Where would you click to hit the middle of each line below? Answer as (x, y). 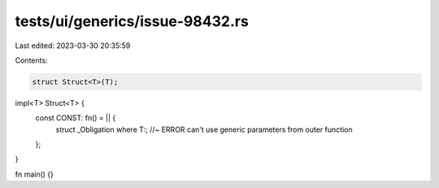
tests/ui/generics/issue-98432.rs (132, 21)
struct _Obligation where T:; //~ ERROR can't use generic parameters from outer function (204, 129)
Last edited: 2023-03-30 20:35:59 (73, 46)
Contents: (31, 60)
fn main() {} (35, 174)
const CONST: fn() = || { (76, 118)
